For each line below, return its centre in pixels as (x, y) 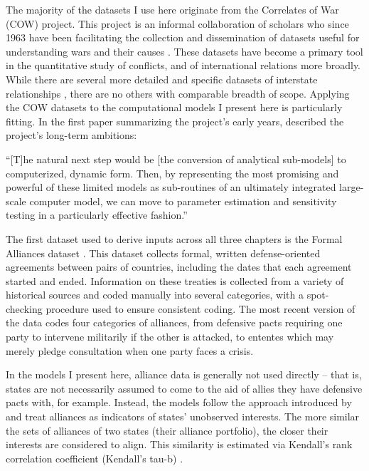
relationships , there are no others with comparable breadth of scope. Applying (178, 93)
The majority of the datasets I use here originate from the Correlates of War (172, 9)
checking (24, 308)
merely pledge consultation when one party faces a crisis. (130, 350)
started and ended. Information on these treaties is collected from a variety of (175, 280)
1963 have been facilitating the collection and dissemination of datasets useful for (183, 37)
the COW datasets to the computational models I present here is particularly (174, 107)
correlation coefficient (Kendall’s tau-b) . (95, 458)
